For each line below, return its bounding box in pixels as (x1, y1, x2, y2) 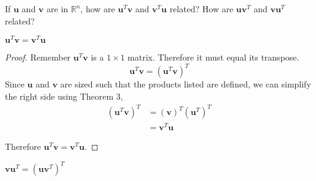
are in (47, 2, 69, 15)
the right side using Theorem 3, (5, 89, 123, 102)
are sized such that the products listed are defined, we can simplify (60, 78, 311, 90)
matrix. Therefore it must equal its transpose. (127, 51, 299, 64)
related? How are (169, 2, 233, 15)
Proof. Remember (5, 51, 71, 64)
